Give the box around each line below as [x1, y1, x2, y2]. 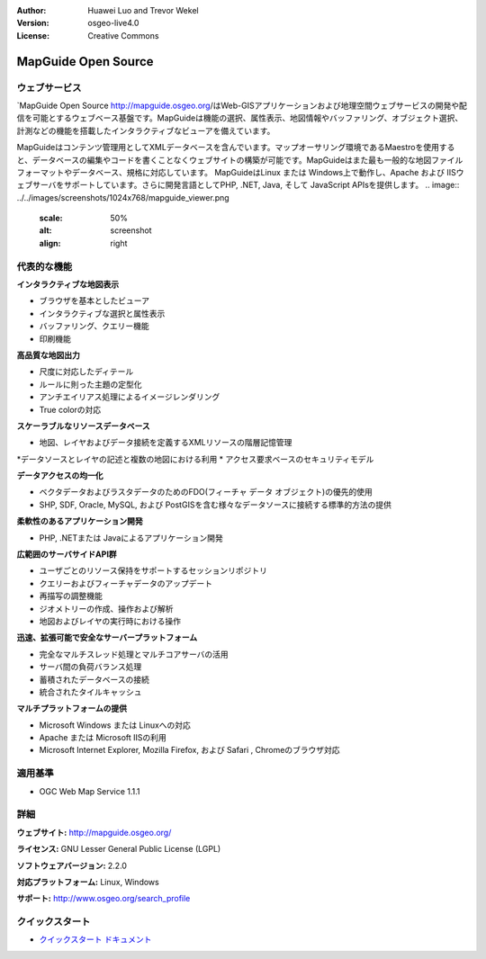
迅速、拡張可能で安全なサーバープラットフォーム [16, 632, 198, 643]
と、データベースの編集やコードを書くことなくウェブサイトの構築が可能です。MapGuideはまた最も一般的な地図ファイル [16, 154, 463, 166]
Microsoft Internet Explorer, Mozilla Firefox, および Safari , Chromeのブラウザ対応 [39, 745, 341, 756]
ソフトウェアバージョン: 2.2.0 [16, 860, 128, 871]
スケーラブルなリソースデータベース [16, 420, 150, 431]
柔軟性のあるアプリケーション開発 [16, 515, 143, 526]
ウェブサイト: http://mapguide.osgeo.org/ [16, 827, 172, 838]
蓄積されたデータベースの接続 [39, 674, 150, 685]
